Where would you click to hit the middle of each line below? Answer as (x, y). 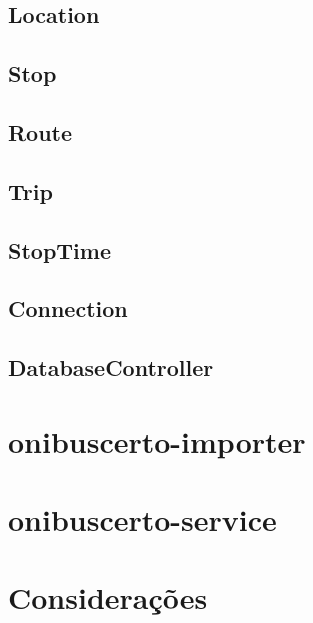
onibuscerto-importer (157, 440)
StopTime (59, 249)
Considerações (108, 597)
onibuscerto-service (142, 519)
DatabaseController (111, 367)
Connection (68, 308)
